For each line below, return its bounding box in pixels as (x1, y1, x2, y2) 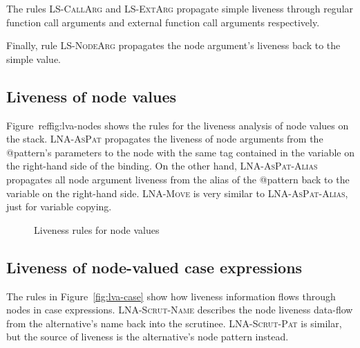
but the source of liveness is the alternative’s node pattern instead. (6, 329, 289, 344)
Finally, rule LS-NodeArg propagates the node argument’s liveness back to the (6, 38, 341, 53)
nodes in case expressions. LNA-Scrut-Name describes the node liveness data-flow (6, 302, 353, 317)
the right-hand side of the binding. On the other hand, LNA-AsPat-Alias (6, 158, 318, 173)
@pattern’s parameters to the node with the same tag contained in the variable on (6, 145, 354, 159)
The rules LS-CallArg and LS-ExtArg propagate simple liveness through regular (6, 1, 354, 15)
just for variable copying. (6, 199, 112, 214)
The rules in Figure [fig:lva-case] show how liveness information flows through (6, 289, 336, 303)
